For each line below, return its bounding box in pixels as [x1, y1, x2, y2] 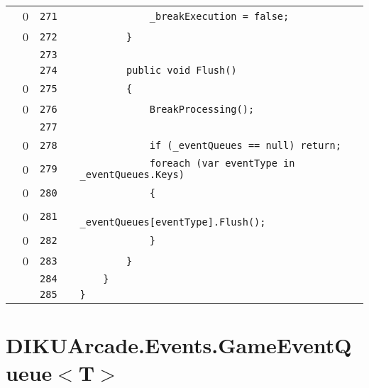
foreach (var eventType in [149, 157, 295, 169]
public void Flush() [126, 65, 237, 76]
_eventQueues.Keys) [79, 169, 184, 180]
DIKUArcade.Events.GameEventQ [6, 331, 352, 360]
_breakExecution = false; [149, 10, 290, 22]
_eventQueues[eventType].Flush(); [79, 216, 266, 228]
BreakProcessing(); [149, 103, 255, 115]
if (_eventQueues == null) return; [149, 139, 341, 151]
